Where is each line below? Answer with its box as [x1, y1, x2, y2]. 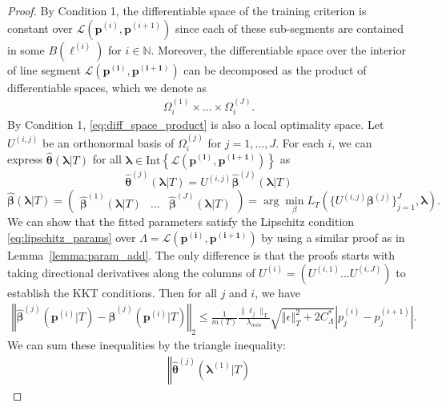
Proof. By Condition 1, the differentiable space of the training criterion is [7, 2, 367, 18]
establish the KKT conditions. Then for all [7, 284, 218, 300]
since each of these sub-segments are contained [175, 19, 404, 36]
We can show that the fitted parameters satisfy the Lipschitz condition [7, 213, 355, 230]
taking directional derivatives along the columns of [7, 264, 255, 280]
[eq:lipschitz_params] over [7, 228, 136, 245]
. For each [275, 134, 324, 151]
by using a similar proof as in [261, 228, 405, 245]
